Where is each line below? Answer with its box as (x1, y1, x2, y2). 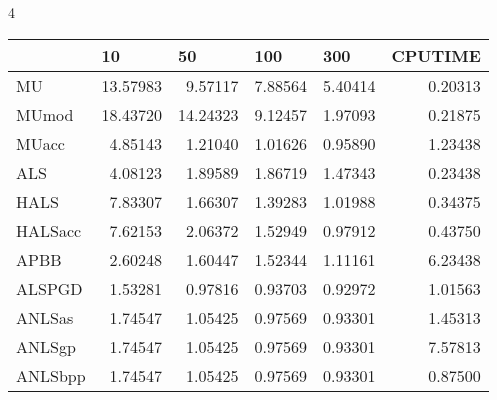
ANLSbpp (16, 363, 86, 387)
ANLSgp (16, 334, 76, 358)
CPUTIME (391, 43, 481, 67)
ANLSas (16, 305, 74, 329)
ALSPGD (16, 276, 83, 300)
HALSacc (16, 218, 82, 242)
